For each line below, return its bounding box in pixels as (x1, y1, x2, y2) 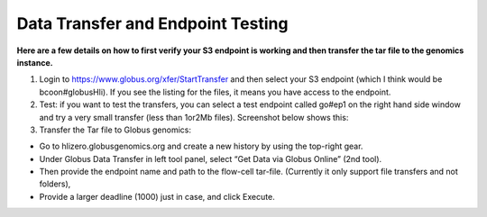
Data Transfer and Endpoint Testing (16, 14, 289, 33)
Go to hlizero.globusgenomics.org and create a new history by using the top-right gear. (39, 140, 363, 152)
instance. (16, 57, 53, 68)
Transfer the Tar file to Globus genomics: (39, 124, 191, 135)
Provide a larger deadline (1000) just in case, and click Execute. (39, 191, 275, 202)
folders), (39, 178, 71, 189)
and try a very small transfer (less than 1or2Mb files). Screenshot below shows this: (39, 112, 349, 122)
